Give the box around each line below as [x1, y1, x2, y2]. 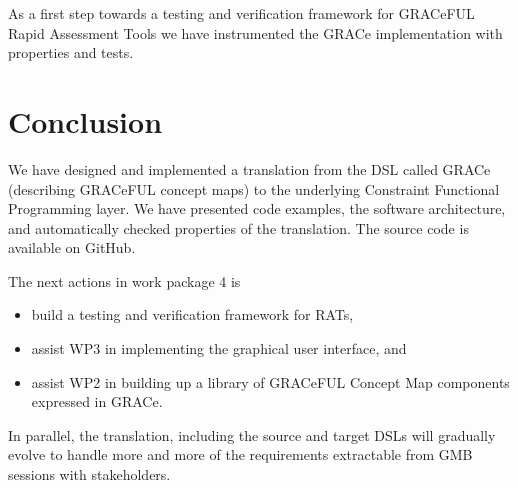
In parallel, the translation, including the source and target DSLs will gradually [8, 424, 496, 445]
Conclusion [8, 100, 163, 141]
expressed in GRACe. [31, 391, 163, 412]
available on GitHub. [8, 237, 136, 258]
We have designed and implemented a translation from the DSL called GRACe [8, 158, 491, 179]
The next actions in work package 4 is [8, 270, 241, 291]
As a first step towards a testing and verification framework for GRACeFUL [8, 3, 475, 23]
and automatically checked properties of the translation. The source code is [8, 217, 469, 238]
